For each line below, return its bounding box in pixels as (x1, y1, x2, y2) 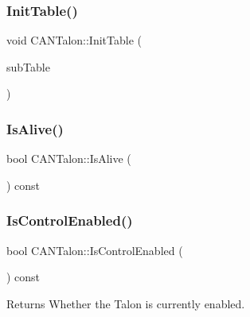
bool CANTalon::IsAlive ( (6, 150, 131, 167)
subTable (6, 58, 50, 75)
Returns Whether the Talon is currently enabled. (6, 295, 245, 311)
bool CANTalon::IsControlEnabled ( (6, 242, 183, 258)
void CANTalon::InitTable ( (6, 32, 142, 48)
